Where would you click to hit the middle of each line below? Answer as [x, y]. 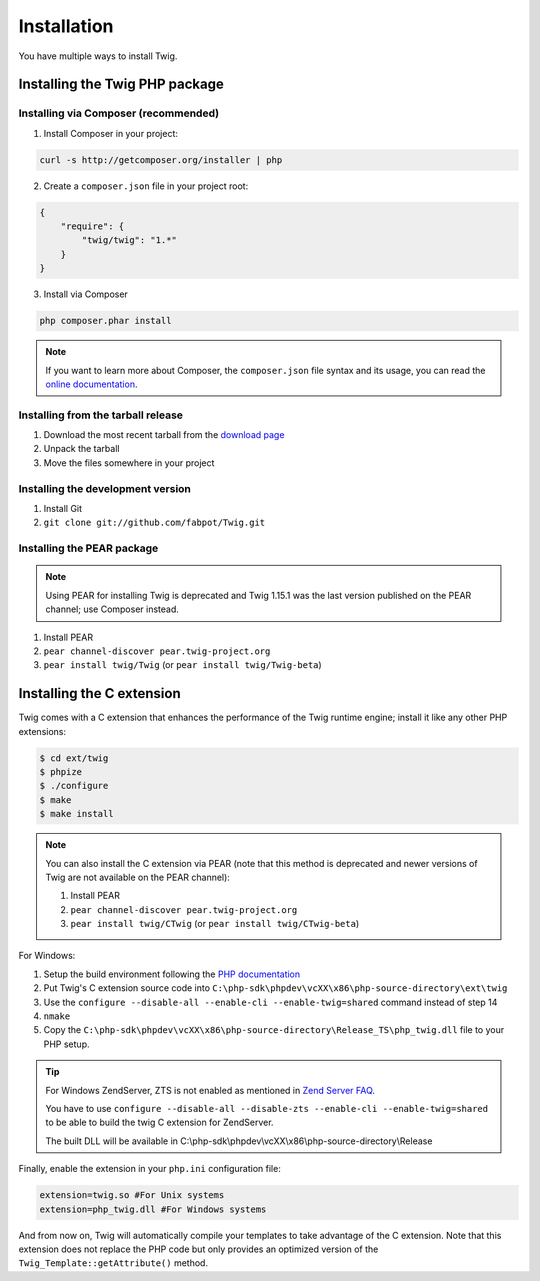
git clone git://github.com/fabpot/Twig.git [154, 523]
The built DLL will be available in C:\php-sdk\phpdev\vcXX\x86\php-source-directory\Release [239, 1141]
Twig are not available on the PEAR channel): [137, 877]
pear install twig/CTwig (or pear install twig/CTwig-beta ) [215, 924]
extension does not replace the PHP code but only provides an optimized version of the [198, 1249]
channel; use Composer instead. [112, 609]
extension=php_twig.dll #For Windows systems [153, 1209]
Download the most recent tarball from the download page [164, 435]
